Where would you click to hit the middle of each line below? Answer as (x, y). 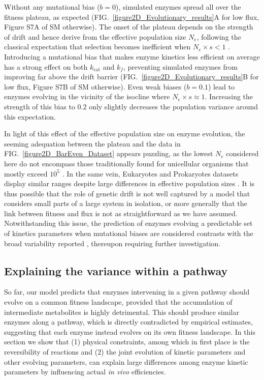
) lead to (222, 86)
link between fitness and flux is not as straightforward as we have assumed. (121, 213)
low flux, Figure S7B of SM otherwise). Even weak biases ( (95, 86)
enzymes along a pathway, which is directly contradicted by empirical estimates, (128, 322)
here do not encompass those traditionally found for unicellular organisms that (126, 163)
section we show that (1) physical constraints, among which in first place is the (127, 342)
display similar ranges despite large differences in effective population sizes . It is (129, 183)
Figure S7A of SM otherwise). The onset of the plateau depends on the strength (129, 27)
